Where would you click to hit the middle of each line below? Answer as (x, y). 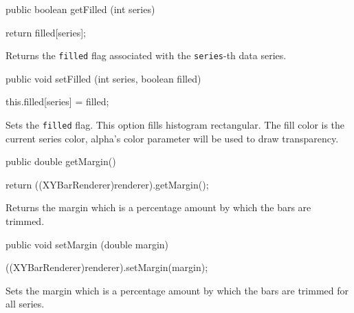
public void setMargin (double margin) (87, 244)
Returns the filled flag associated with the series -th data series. (146, 55)
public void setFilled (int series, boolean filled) (103, 78)
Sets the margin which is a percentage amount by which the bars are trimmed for (177, 290)
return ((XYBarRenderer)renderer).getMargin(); (107, 184)
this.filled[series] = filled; (57, 101)
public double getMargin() (61, 161)
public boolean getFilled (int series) (80, 9)
